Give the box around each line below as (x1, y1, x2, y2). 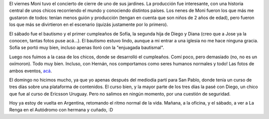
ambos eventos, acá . (9, 68, 52, 74)
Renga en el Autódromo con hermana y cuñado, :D (9, 107, 113, 113)
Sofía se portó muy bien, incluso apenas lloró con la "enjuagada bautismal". (9, 45, 164, 51)
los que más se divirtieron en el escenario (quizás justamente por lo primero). (9, 21, 168, 27)
